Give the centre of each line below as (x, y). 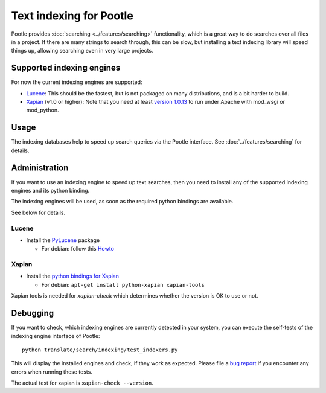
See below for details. (38, 212)
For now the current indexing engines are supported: (77, 82)
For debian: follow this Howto (78, 249)
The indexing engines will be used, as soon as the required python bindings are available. (122, 202)
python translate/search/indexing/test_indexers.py (100, 350)
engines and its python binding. (50, 190)
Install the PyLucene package (63, 240)
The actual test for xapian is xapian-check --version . (82, 383)
